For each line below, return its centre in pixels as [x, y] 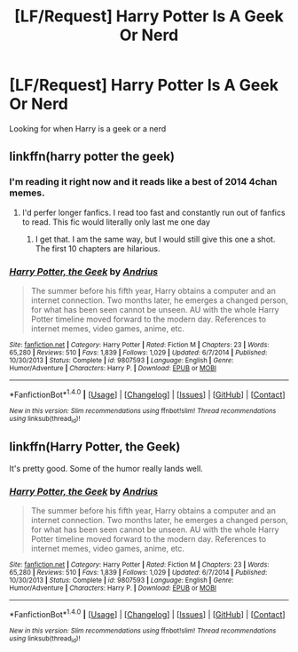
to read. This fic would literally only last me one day [116, 222]
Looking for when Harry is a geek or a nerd [88, 128]
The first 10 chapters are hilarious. [98, 248]
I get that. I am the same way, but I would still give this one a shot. [155, 239]
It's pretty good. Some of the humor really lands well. [106, 468]
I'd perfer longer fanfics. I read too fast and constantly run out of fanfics [153, 212]
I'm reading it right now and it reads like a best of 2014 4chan [143, 182]
